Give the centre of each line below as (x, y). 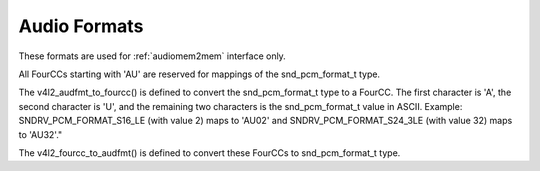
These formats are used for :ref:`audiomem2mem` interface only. (152, 56)
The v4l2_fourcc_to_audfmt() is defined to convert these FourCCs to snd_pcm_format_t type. (209, 152)
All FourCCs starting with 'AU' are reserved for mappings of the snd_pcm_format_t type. (199, 74)
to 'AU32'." (40, 134)
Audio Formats (81, 26)
